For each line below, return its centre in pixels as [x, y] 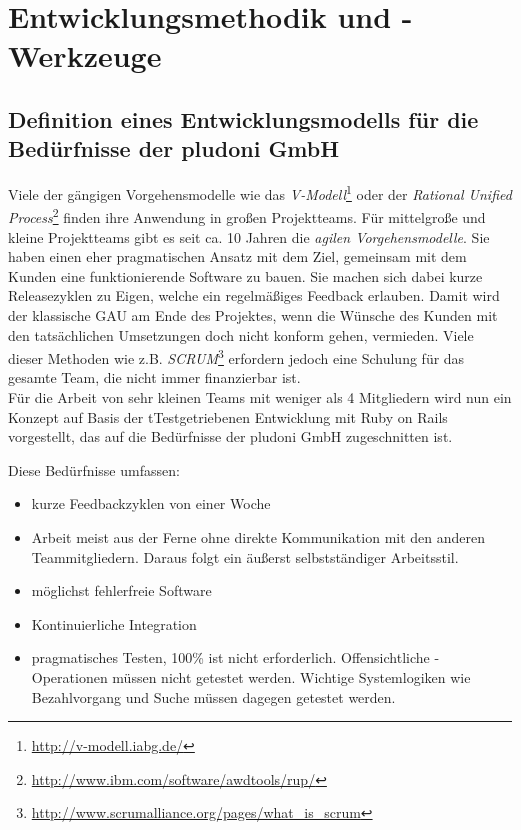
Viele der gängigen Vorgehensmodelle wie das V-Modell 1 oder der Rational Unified [260, 192]
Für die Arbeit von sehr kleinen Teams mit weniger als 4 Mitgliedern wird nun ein [260, 397]
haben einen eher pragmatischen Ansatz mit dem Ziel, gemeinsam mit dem [237, 256]
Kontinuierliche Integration [114, 623]
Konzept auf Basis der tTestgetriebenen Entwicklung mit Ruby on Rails [228, 416]
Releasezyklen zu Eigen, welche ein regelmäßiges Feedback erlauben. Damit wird [254, 295]
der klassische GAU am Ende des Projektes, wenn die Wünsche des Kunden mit [253, 315]
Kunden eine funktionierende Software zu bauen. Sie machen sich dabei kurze [245, 275]
